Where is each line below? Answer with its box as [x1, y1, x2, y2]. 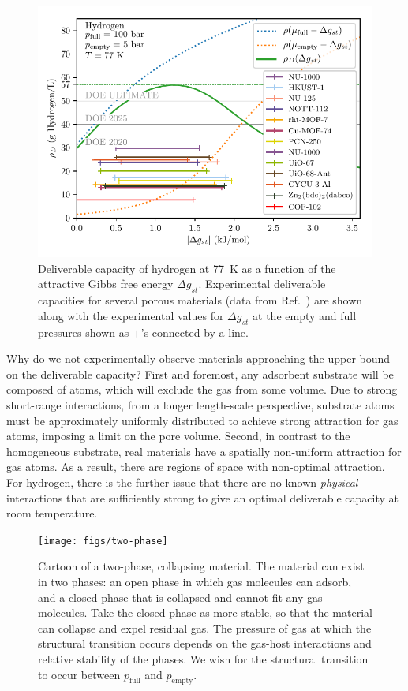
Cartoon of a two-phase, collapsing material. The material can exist [38, 558, 365, 574]
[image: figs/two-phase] [38, 535, 168, 547]
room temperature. [6, 505, 98, 521]
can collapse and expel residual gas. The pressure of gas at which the [38, 619, 372, 636]
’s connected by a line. [140, 323, 249, 340]
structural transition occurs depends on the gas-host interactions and [38, 635, 372, 652]
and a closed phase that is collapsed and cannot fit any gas [38, 588, 323, 605]
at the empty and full [253, 307, 357, 323]
